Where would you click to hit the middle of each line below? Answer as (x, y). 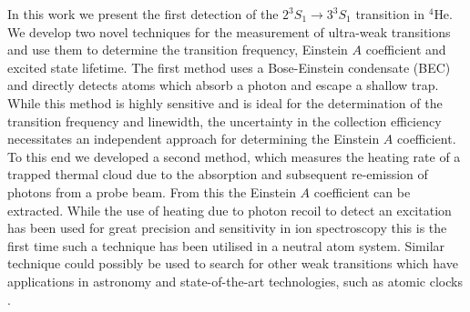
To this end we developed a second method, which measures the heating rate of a (234, 156)
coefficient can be (362, 191)
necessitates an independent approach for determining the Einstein (194, 139)
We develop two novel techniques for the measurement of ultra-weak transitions (229, 31)
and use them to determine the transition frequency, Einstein (178, 50)
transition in (390, 14)
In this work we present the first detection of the (143, 14)
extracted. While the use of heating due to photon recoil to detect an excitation (230, 210)
